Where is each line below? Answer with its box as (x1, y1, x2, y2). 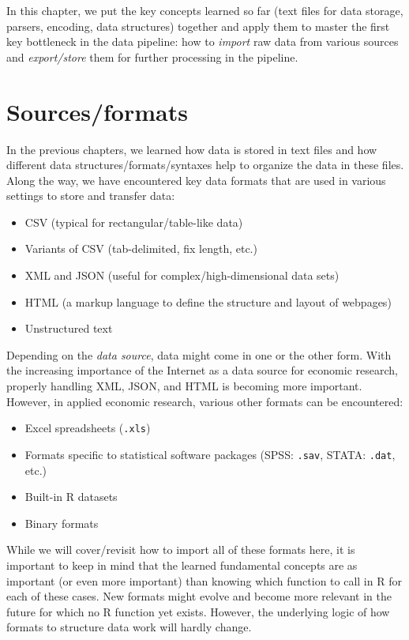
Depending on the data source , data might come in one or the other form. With (6, 346, 392, 363)
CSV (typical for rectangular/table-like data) (24, 213, 243, 230)
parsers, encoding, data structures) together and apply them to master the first (6, 17, 390, 34)
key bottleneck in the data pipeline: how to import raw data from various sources (6, 33, 399, 50)
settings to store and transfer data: (6, 187, 175, 204)
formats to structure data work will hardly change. (6, 619, 252, 635)
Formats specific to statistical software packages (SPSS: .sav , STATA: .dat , (24, 446, 396, 462)
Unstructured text (24, 320, 113, 337)
